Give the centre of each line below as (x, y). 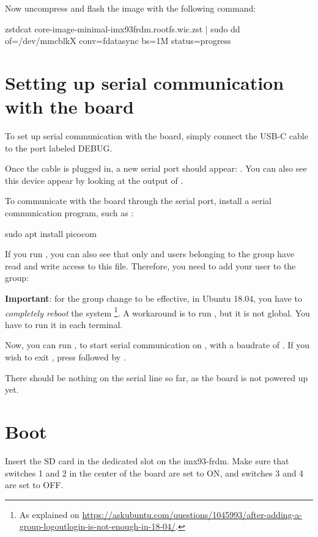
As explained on (49, 514)
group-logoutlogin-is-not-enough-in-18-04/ (98, 526)
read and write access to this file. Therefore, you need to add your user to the (150, 265)
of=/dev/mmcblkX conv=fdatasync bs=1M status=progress (118, 41)
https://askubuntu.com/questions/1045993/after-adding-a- (192, 514)
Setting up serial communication (145, 82)
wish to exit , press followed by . (65, 357)
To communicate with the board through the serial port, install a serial (139, 201)
